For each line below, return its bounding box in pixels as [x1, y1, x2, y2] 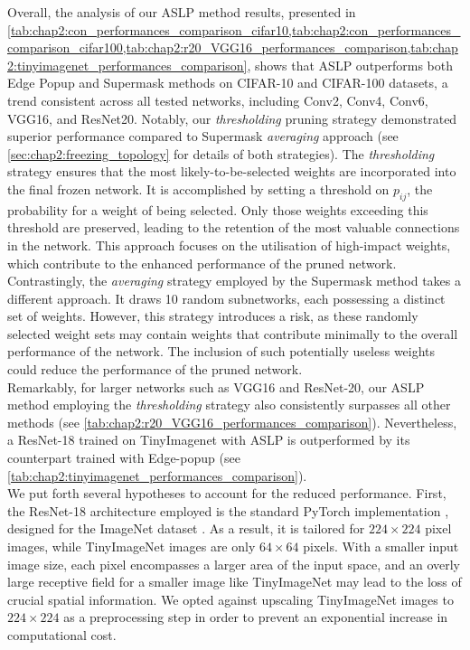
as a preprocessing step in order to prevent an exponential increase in [63, 608, 448, 626]
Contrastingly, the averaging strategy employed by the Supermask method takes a [7, 271, 461, 290]
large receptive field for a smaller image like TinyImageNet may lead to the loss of [7, 572, 462, 591]
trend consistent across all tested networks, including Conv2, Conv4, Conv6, [7, 90, 428, 109]
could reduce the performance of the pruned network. [7, 360, 303, 379]
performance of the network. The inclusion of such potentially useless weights [7, 342, 436, 361]
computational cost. [7, 625, 117, 644]
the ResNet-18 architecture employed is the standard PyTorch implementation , [7, 501, 449, 520]
